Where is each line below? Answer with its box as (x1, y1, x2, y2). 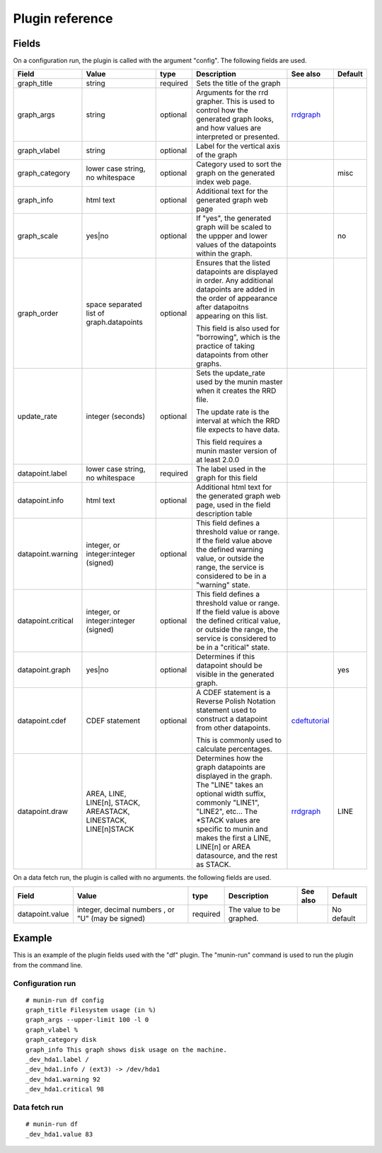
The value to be (228, 905, 281, 914)
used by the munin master (195, 377, 283, 387)
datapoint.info (17, 495, 64, 505)
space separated (86, 299, 143, 309)
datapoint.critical (17, 616, 74, 626)
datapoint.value (17, 909, 69, 919)
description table (195, 509, 253, 519)
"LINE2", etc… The (195, 807, 258, 817)
